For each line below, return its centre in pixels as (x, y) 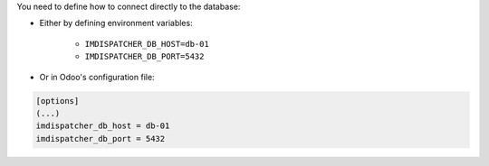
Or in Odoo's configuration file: (97, 77)
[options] (58, 101)
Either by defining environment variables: (116, 23)
